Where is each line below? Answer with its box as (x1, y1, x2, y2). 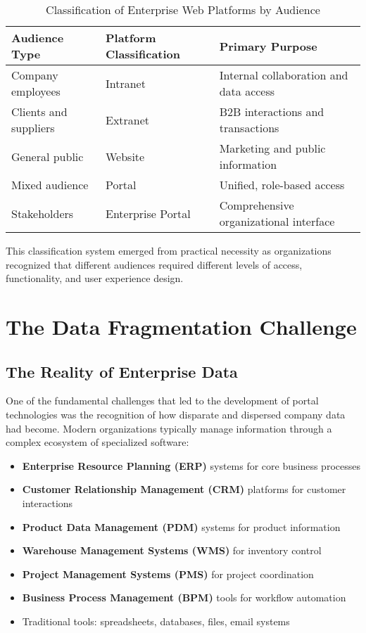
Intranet (106, 75, 146, 91)
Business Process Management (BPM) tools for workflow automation (22, 590, 346, 605)
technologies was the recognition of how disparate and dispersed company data (6, 407, 346, 421)
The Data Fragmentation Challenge (6, 312, 357, 340)
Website (106, 148, 145, 165)
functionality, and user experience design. (6, 271, 184, 286)
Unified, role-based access (219, 177, 345, 193)
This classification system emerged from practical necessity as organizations (6, 243, 332, 257)
